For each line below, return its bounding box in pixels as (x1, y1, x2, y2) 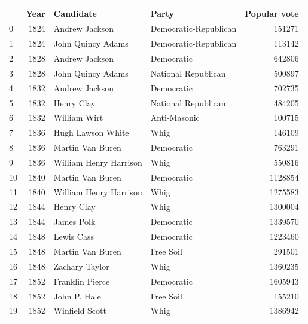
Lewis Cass (53, 230, 94, 243)
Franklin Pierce (53, 274, 110, 287)
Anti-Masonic (150, 111, 200, 124)
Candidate (53, 7, 97, 19)
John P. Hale (53, 289, 101, 302)
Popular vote (245, 7, 299, 19)
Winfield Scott (53, 304, 106, 317)
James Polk (53, 215, 96, 228)
